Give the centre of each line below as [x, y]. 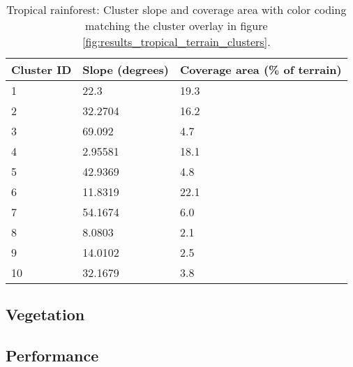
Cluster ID [42, 69]
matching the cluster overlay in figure [176, 25]
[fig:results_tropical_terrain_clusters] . [176, 42]
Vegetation [45, 314]
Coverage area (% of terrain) [261, 69]
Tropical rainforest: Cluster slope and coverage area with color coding [176, 9]
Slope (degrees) [126, 69]
